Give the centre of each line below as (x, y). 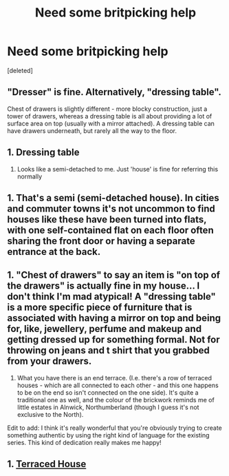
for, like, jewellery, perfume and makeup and (104, 329)
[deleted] (20, 70)
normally (30, 176)
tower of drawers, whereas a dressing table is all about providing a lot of (110, 116)
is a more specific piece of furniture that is (100, 308)
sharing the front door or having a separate (101, 241)
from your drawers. (50, 361)
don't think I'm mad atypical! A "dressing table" (112, 297)
